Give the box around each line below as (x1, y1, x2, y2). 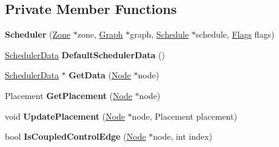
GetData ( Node (69, 69, 131, 81)
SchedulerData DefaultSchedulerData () (5, 48, 165, 61)
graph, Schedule (130, 28, 189, 41)
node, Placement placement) (132, 109, 237, 122)
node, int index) (153, 130, 212, 143)
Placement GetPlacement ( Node (5, 89, 132, 101)
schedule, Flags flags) (195, 28, 275, 41)
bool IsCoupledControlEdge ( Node (5, 130, 146, 143)
